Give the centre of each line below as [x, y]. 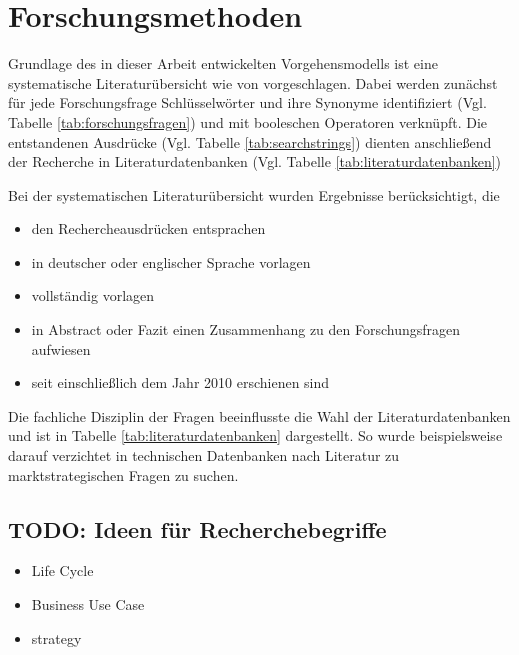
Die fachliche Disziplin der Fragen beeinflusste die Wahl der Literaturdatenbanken [259, 415]
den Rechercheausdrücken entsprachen [148, 228]
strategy [56, 637]
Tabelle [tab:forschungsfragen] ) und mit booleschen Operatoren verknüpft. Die [248, 121]
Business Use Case [88, 604]
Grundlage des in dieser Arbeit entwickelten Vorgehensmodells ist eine [223, 63]
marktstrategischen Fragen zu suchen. [123, 474]
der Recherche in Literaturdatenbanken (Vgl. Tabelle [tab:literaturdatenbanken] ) [255, 161]
